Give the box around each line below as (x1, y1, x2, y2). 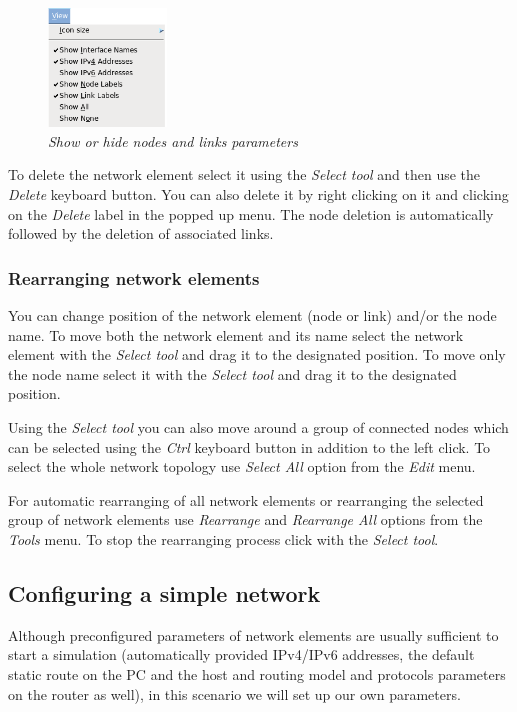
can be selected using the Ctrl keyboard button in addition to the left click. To (8, 436, 491, 457)
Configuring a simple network (8, 577, 321, 608)
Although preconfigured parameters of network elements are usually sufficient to (8, 624, 499, 645)
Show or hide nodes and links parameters (48, 130, 298, 151)
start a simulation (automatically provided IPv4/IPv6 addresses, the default (8, 644, 475, 665)
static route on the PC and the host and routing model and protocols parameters (8, 663, 506, 684)
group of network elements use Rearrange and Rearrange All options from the (8, 509, 483, 530)
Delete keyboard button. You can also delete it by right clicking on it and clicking (8, 184, 509, 205)
